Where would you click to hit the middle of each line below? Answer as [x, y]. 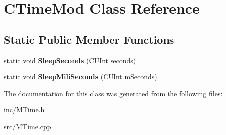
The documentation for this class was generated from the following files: [113, 93]
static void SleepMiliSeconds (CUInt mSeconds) [81, 77]
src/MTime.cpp [28, 126]
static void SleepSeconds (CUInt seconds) [70, 60]
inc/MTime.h [24, 110]
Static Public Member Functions [89, 39]
